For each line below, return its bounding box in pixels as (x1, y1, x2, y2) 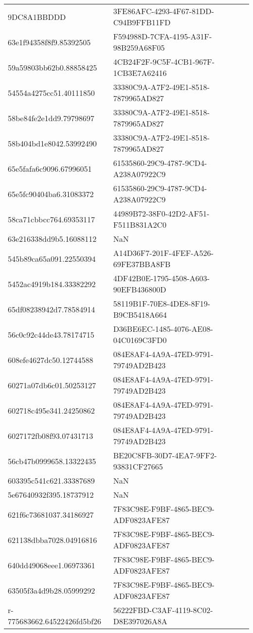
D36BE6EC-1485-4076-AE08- (113, 323, 213, 334)
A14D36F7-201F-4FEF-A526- (113, 247, 214, 258)
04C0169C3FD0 (113, 334, 167, 345)
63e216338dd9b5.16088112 (8, 233, 97, 244)
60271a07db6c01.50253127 (8, 379, 96, 391)
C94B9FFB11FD (113, 17, 171, 28)
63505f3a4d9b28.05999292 (8, 584, 95, 596)
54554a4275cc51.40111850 (8, 87, 95, 98)
